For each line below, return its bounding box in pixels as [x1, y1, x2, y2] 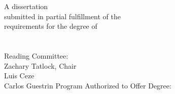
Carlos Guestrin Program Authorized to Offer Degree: [4, 80, 171, 90]
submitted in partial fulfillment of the [4, 11, 121, 21]
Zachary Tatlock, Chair [4, 60, 77, 71]
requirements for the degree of [4, 21, 97, 31]
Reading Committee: [4, 51, 68, 61]
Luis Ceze [4, 70, 34, 81]
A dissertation [4, 1, 48, 12]
